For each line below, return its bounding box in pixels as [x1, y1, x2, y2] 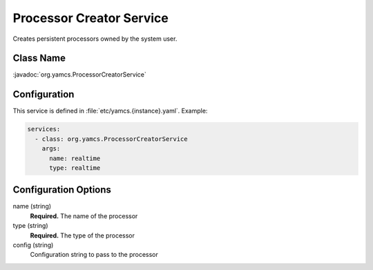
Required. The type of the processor [30, 231, 135, 240]
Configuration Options [12, 184, 112, 196]
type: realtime [49, 164, 101, 172]
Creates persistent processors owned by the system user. [12, 35, 178, 43]
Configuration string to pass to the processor [30, 251, 159, 259]
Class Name [12, 52, 66, 64]
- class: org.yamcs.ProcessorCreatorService [35, 135, 188, 143]
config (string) [12, 240, 54, 249]
